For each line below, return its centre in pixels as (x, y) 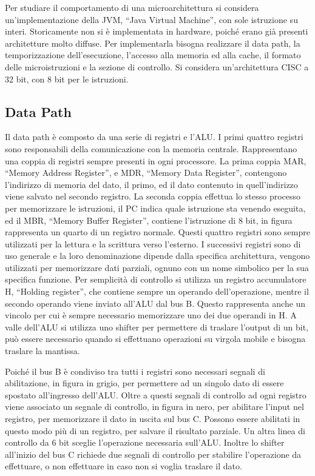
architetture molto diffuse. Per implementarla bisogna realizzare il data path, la (153, 43)
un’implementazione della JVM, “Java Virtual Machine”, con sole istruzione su (151, 19)
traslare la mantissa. (42, 351)
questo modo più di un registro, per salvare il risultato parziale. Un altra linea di (155, 430)
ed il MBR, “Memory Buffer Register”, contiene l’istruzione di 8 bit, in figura (149, 220)
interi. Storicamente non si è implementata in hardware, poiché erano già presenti (157, 31)
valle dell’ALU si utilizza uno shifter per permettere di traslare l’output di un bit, (157, 327)
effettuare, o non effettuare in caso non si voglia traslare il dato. (124, 466)
